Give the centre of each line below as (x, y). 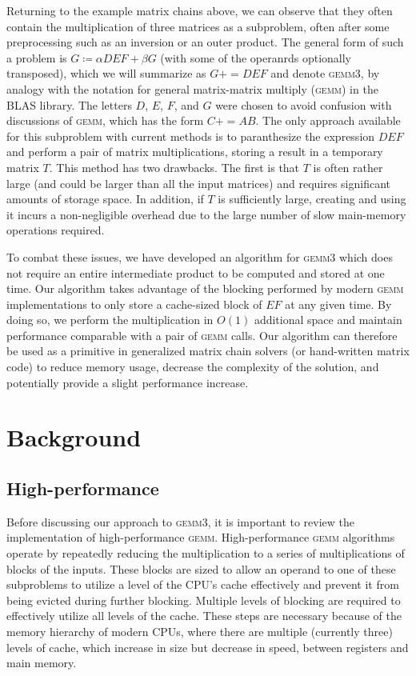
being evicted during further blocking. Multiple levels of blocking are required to (204, 600)
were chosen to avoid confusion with (304, 104)
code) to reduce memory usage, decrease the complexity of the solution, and (193, 367)
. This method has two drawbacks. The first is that (174, 167)
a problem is (37, 57)
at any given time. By (338, 304)
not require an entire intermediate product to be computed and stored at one (196, 272)
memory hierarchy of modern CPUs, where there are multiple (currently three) (200, 631)
